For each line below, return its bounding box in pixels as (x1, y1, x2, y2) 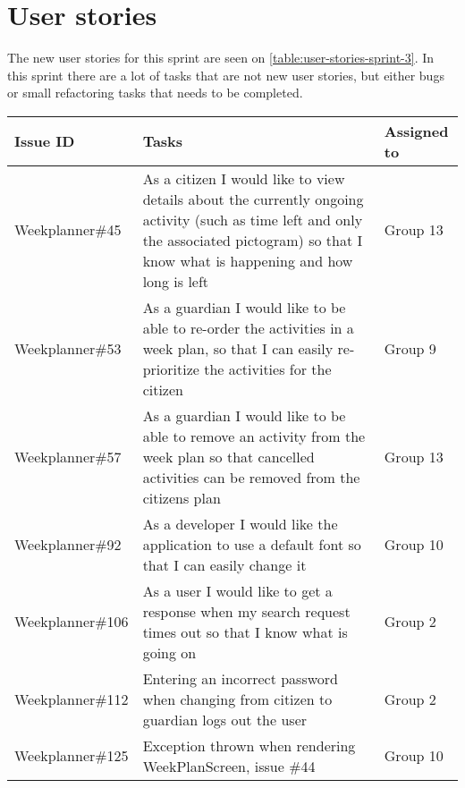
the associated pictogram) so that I (142, 229, 363, 250)
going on (142, 641, 197, 663)
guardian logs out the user (142, 708, 308, 730)
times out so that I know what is (142, 621, 348, 642)
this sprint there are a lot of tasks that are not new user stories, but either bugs (7, 65, 444, 84)
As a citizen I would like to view (142, 167, 345, 189)
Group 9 (384, 337, 436, 359)
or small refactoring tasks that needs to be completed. (7, 83, 303, 102)
